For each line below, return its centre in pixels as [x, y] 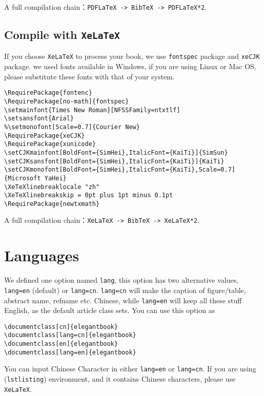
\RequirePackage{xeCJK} [45, 136]
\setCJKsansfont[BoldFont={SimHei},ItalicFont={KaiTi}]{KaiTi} [114, 161]
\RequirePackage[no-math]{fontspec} [67, 101]
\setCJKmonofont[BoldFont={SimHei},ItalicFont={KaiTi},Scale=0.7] [120, 170]
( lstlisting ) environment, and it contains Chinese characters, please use [120, 379]
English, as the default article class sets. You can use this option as [110, 310]
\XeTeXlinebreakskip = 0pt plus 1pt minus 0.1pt [89, 195]
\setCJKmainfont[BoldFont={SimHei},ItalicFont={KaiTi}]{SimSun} [116, 152]
